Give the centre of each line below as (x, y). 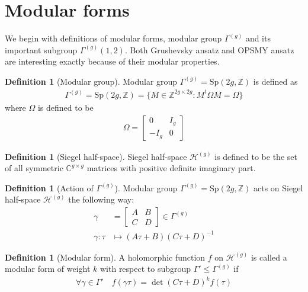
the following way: (101, 199)
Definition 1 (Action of (49, 187)
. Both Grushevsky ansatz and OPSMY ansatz (209, 49)
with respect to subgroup (145, 269)
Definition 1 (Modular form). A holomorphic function (105, 257)
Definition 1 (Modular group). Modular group (91, 81)
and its (258, 38)
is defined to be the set (256, 156)
